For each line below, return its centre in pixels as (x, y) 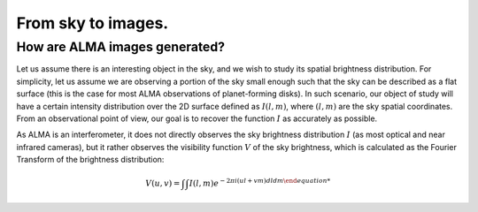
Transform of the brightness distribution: (90, 160)
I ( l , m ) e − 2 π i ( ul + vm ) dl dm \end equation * (260, 183)
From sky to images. (93, 23)
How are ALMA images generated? (121, 47)
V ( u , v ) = (163, 184)
